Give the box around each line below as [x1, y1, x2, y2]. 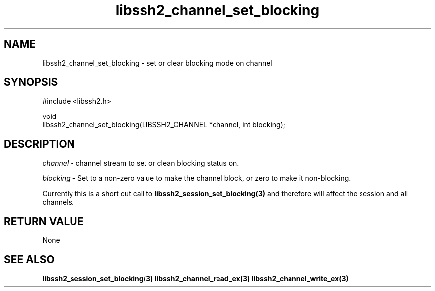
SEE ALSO [4, 253, 55, 266]
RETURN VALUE [4, 215, 84, 228]
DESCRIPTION [4, 137, 75, 150]
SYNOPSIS [4, 76, 58, 89]
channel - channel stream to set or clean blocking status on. [42, 159, 239, 168]
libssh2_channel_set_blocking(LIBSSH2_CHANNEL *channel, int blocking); [42, 120, 285, 129]
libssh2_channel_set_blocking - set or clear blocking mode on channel [42, 58, 272, 67]
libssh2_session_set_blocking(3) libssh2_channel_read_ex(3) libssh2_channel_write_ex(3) [42, 274, 349, 283]
